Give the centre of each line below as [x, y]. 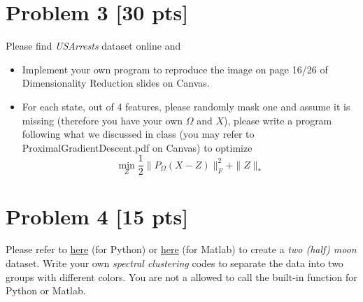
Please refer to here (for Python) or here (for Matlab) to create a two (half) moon [181, 249]
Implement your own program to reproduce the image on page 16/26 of [175, 69]
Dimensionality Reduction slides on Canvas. [116, 83]
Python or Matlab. [46, 290]
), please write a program [278, 120]
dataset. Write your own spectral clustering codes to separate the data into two [175, 263]
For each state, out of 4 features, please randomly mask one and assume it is [186, 106]
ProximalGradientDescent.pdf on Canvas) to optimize [137, 147]
